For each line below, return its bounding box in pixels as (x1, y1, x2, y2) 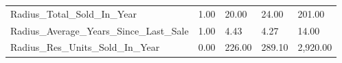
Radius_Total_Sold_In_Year (10, 6, 137, 20)
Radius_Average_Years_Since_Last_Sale (10, 23, 189, 37)
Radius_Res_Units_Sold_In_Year (10, 40, 160, 54)
